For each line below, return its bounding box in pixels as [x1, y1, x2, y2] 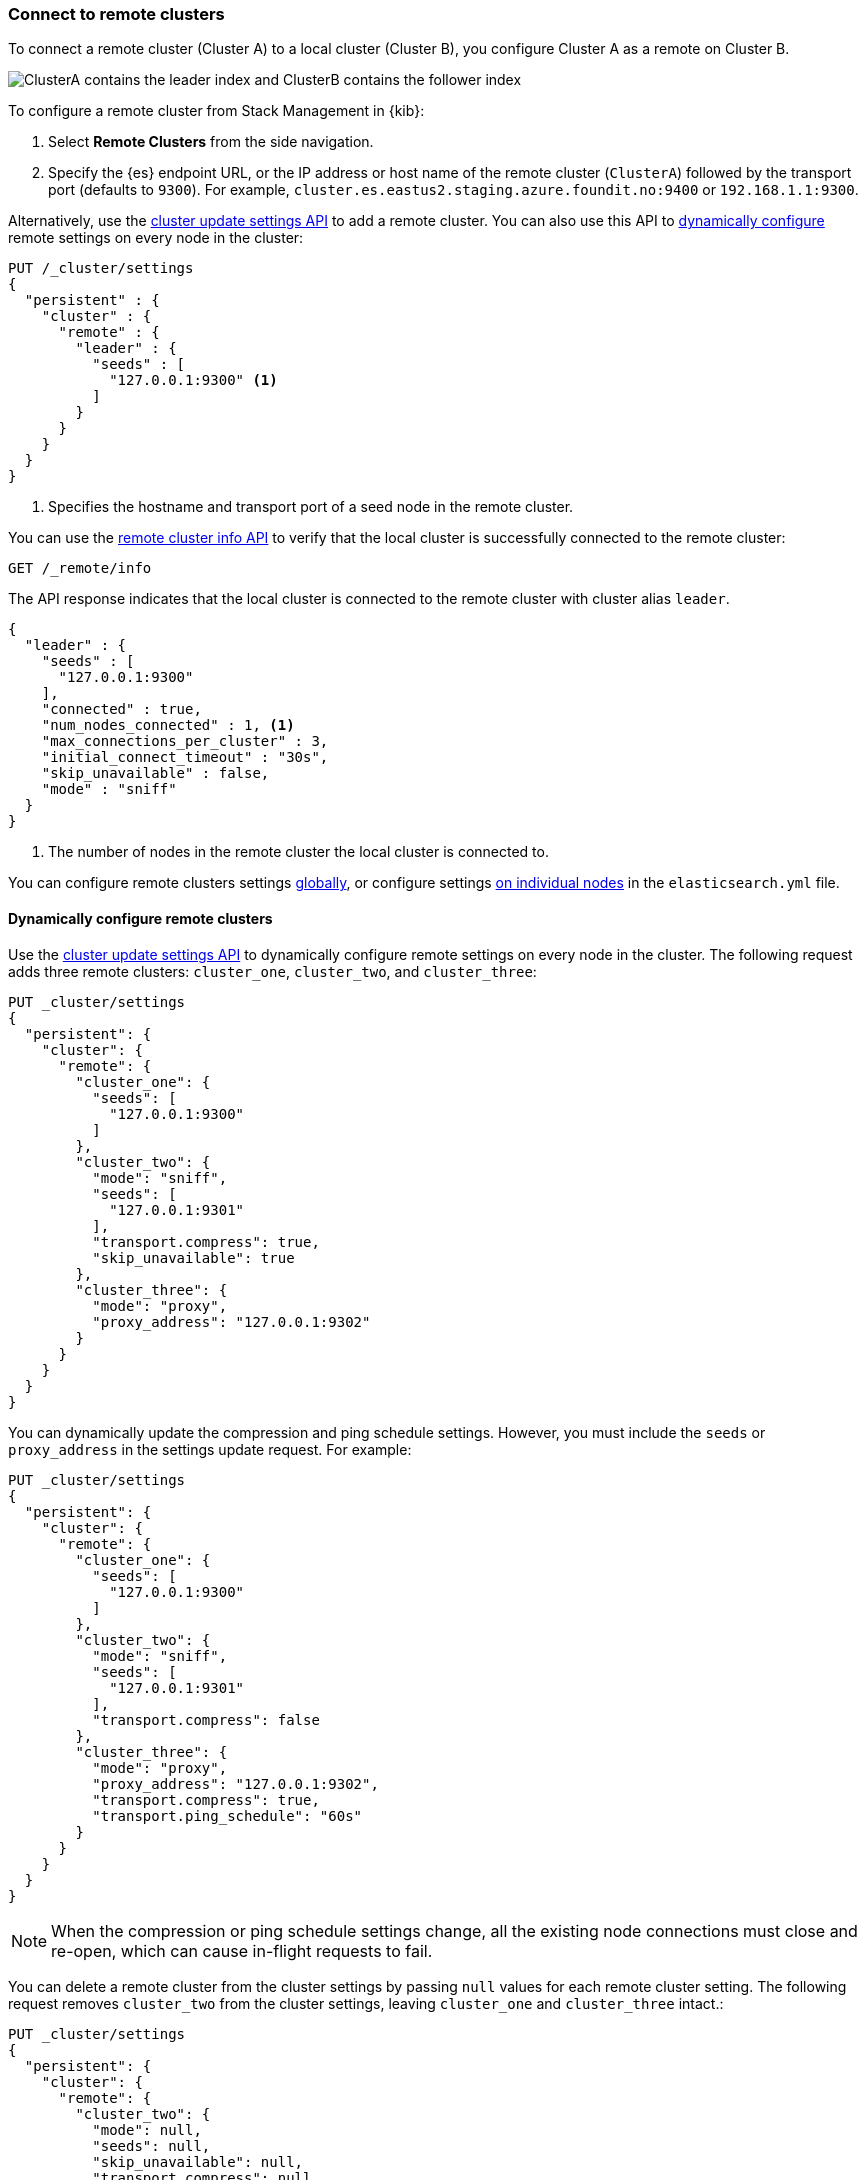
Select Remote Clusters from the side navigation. [48, 133, 374, 151]
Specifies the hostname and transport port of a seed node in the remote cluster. [48, 498, 574, 516]
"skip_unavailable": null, [92, 2153, 304, 2170]
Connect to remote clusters [8, 4, 225, 24]
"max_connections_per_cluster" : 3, [41, 733, 329, 750]
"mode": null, [92, 2121, 202, 2138]
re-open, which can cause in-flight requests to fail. [51, 1940, 433, 1961]
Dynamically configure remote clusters [8, 909, 273, 927]
